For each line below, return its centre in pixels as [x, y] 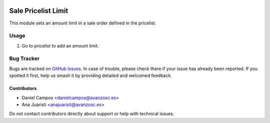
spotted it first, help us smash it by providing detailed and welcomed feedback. [90, 75]
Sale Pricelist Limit [39, 11]
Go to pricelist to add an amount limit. [60, 45]
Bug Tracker [24, 58]
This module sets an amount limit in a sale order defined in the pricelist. [83, 23]
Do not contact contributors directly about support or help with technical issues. [92, 114]
